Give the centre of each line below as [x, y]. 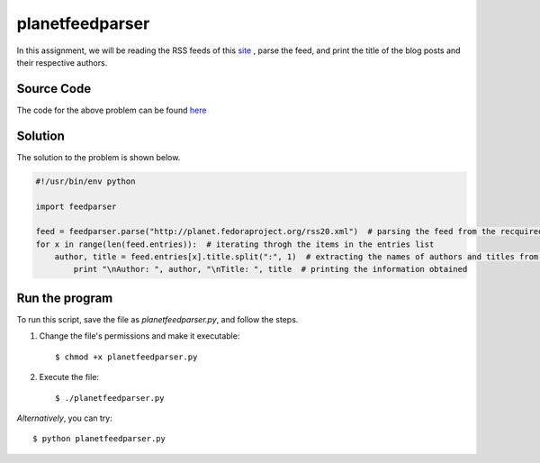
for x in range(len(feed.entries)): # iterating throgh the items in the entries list [235, 244]
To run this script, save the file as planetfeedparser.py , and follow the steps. [157, 319]
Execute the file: [69, 377]
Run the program [65, 298]
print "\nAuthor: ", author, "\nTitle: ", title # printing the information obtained [270, 269]
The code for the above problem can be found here [112, 110]
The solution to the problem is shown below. [99, 157]
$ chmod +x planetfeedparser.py [126, 357]
